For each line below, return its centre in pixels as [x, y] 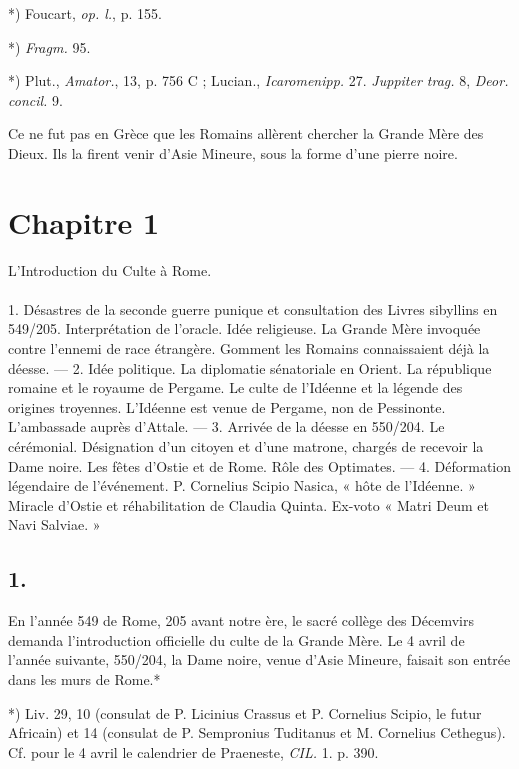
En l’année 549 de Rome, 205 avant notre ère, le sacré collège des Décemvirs [241, 620]
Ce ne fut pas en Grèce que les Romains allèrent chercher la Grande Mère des [246, 133]
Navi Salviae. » [54, 524]
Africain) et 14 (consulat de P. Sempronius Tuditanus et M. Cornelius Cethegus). [257, 732]
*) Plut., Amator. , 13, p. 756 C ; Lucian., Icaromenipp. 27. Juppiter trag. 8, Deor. [258, 80]
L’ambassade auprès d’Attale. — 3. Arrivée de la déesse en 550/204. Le [226, 426]
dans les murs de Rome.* [84, 678]
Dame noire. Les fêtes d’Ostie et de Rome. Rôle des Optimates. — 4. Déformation [260, 465]
